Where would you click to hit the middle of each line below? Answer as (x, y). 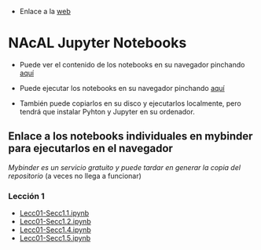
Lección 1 (26, 196)
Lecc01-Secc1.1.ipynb (54, 213)
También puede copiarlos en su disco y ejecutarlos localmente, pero (130, 103)
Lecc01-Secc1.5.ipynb (55, 238)
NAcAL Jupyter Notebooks (97, 43)
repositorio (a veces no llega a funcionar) (75, 176)
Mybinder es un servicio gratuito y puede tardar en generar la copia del (125, 167)
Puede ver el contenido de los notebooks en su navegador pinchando (132, 64)
